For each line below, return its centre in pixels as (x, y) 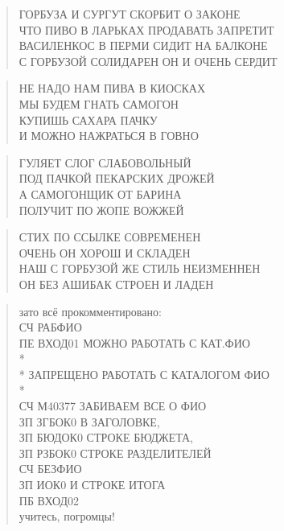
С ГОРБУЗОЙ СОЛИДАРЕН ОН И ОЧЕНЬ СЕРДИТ (148, 61)
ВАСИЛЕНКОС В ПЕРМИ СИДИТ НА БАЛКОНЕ (143, 45)
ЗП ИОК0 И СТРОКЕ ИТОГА (92, 485)
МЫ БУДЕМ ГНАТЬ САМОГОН (99, 103)
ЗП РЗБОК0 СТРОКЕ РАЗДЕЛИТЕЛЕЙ (115, 453)
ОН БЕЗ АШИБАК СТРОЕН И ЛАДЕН (116, 284)
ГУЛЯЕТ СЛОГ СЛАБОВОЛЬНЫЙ (105, 162)
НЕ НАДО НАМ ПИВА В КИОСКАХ (112, 88)
